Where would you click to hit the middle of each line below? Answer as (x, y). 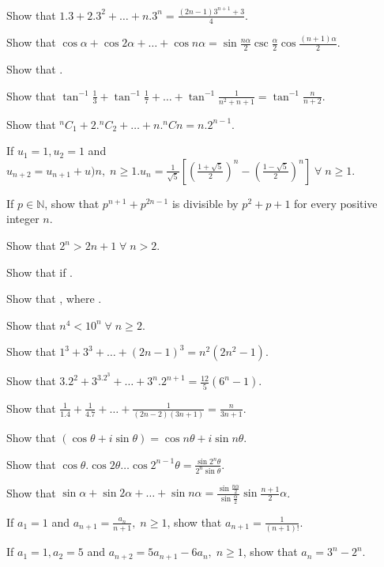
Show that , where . (54, 299)
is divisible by (205, 203)
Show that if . (40, 272)
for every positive (336, 203)
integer (23, 219)
